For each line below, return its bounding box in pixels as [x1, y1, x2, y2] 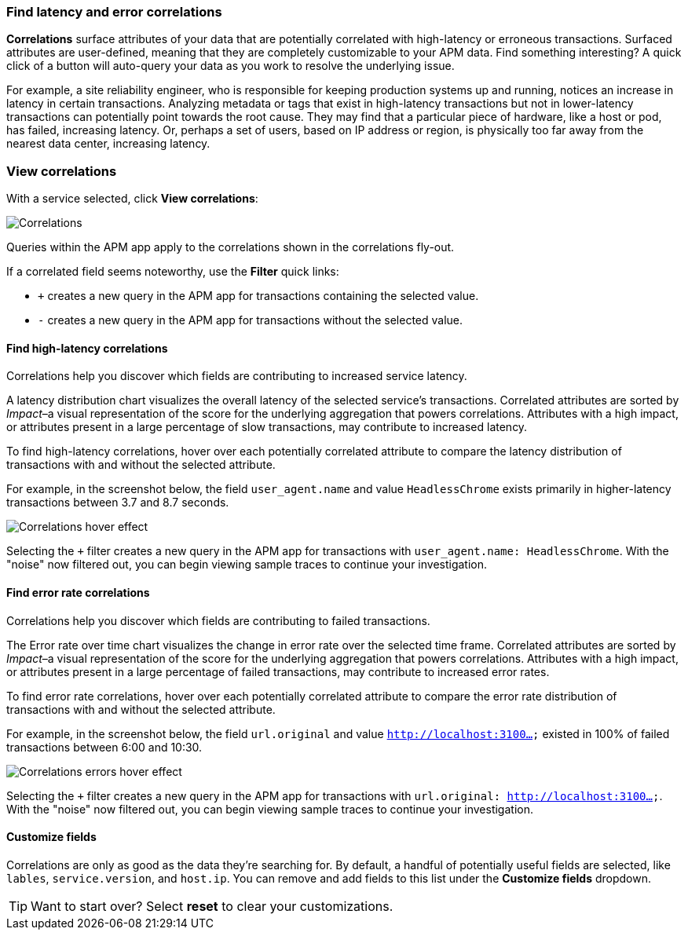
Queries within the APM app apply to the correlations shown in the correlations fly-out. [6, 240, 455, 254]
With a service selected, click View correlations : [6, 192, 258, 206]
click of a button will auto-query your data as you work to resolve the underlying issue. [6, 59, 455, 73]
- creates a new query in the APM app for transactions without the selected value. [38, 313, 463, 327]
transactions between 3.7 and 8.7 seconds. [6, 495, 229, 510]
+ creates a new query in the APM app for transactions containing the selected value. [38, 289, 479, 303]
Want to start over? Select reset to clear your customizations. [31, 898, 393, 914]
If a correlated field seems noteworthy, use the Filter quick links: [6, 265, 339, 279]
